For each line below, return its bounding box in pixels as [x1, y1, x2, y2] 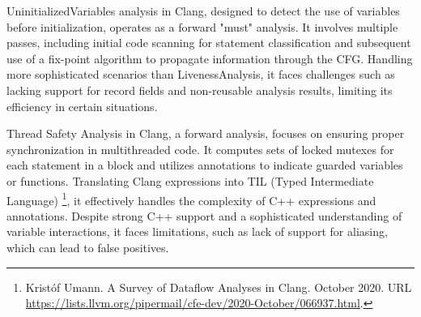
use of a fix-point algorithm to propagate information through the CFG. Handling [6, 49, 413, 66]
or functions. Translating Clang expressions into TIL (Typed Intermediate [6, 172, 374, 189]
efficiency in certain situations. [6, 97, 158, 114]
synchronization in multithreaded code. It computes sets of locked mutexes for [6, 140, 394, 157]
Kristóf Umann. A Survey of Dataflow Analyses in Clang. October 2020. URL [25, 278, 412, 295]
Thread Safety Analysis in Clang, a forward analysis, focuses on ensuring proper [6, 125, 405, 142]
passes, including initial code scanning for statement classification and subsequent [6, 34, 411, 51]
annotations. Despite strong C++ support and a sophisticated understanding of [6, 207, 402, 224]
